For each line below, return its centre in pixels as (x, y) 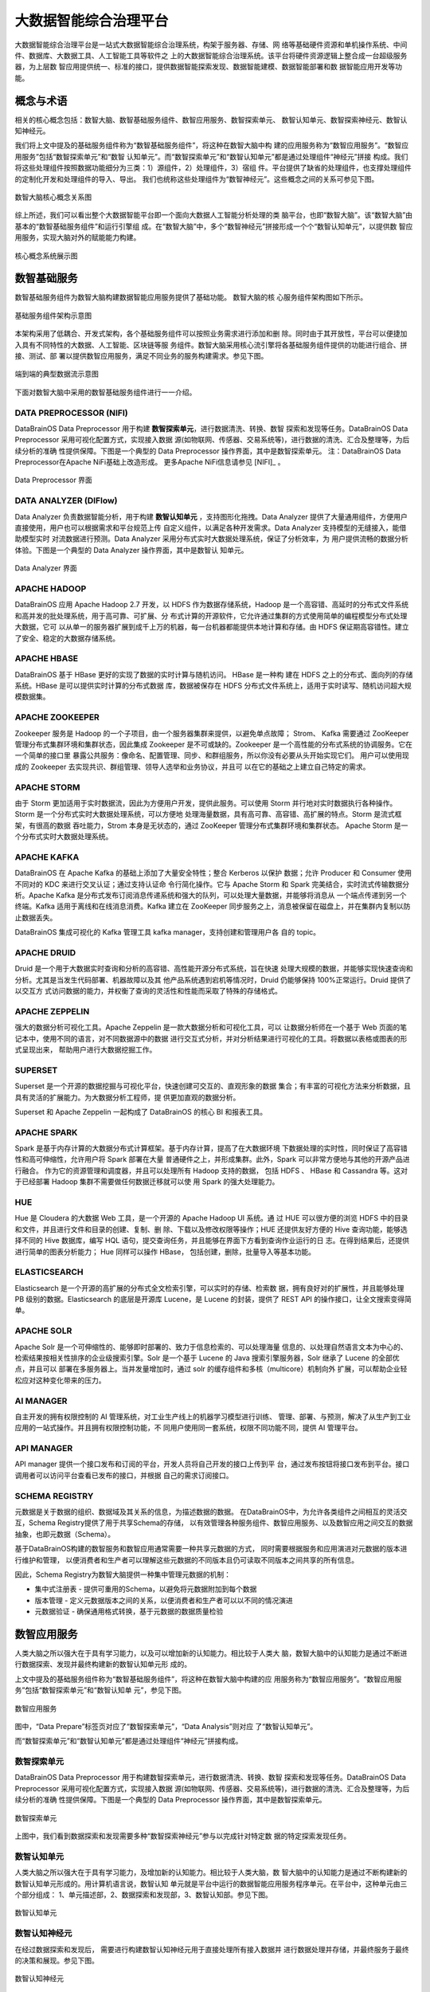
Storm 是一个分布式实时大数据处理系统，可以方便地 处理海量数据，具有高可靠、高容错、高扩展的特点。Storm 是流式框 (208, 814)
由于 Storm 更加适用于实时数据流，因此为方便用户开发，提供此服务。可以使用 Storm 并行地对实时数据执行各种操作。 (206, 803)
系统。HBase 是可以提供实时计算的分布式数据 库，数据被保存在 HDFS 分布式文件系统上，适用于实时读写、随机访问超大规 (213, 686)
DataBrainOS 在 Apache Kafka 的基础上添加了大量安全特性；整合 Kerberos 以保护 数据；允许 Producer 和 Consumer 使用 (213, 873)
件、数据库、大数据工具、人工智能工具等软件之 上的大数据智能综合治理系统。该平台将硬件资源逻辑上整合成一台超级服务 (211, 55)
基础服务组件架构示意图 (53, 316)
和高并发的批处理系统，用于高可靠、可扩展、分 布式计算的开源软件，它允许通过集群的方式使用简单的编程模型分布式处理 (211, 616)
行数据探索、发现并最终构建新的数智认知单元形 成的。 (103, 1665)
